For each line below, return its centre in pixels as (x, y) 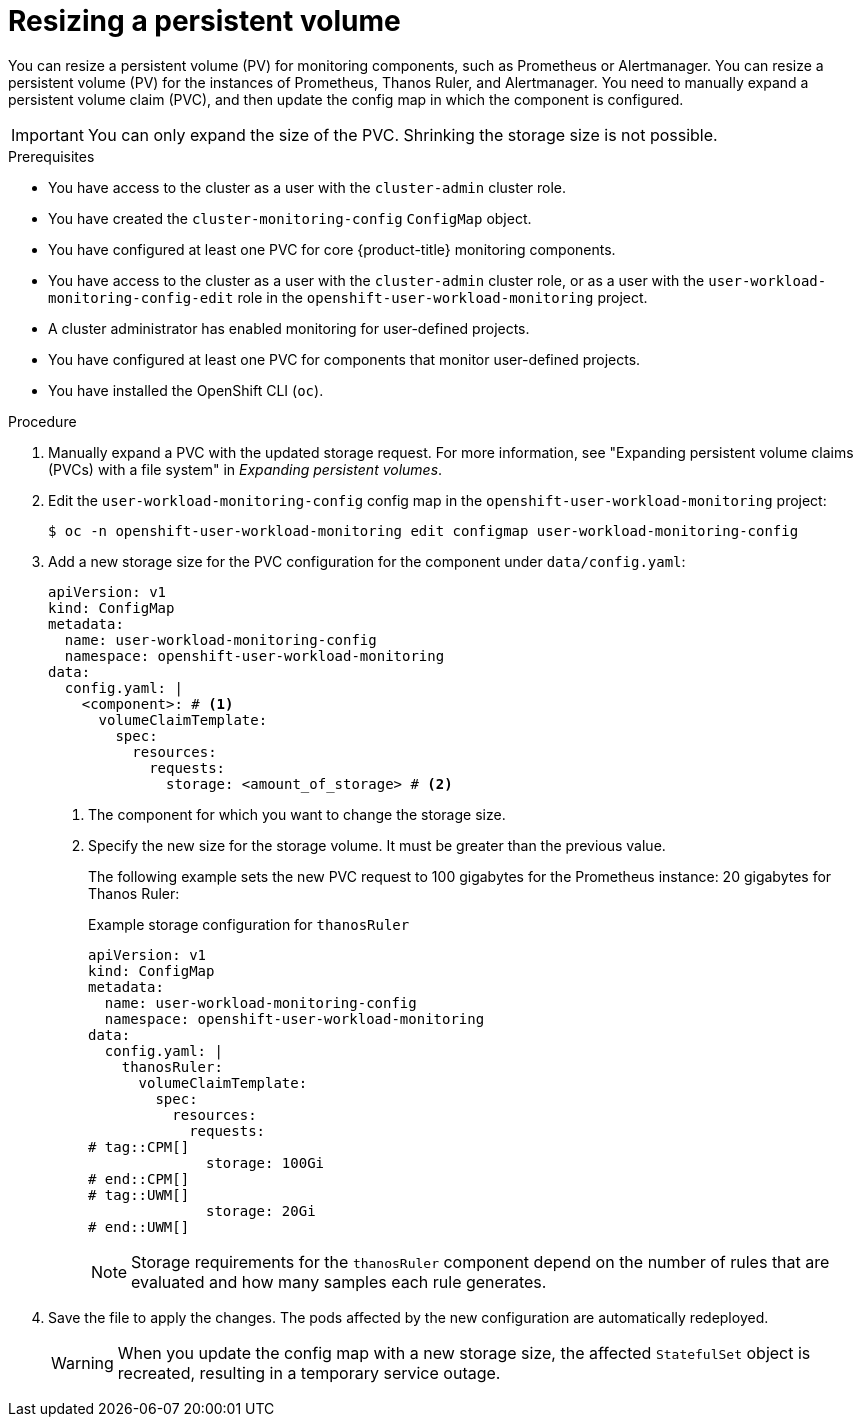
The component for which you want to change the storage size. (297, 814)
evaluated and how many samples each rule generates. (339, 1281)
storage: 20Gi (261, 1210)
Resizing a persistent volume (204, 21)
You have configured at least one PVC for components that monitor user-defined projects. (344, 359)
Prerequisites (51, 156)
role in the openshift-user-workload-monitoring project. (442, 297)
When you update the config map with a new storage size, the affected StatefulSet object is (464, 1352)
